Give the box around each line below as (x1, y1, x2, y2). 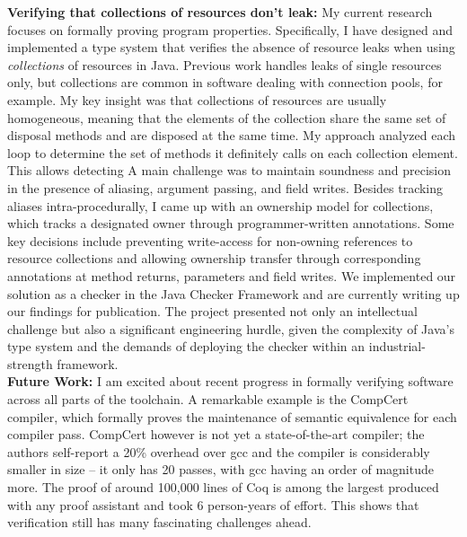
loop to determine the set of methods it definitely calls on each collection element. (7, 143, 458, 162)
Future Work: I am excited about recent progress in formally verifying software (7, 372, 454, 391)
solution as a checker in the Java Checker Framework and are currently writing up (7, 284, 460, 303)
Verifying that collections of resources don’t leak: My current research (7, 3, 433, 21)
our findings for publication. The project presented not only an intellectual (7, 302, 418, 321)
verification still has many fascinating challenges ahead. (7, 513, 312, 532)
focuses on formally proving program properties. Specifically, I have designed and (7, 20, 454, 39)
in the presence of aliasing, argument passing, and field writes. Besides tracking (7, 178, 444, 197)
